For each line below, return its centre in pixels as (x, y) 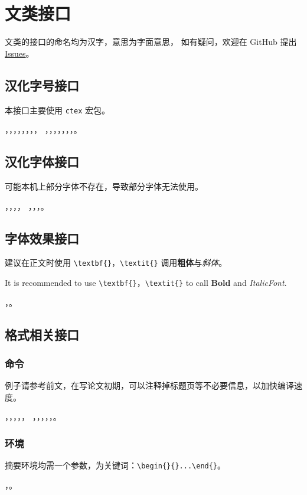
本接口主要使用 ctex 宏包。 (57, 110)
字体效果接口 (42, 238)
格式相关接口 (42, 334)
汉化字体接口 (42, 162)
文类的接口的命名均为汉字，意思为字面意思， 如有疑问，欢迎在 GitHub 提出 (151, 42)
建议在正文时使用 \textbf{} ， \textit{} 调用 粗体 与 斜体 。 (116, 263)
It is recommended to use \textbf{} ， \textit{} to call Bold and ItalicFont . (146, 283)
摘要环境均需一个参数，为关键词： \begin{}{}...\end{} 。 (115, 465)
